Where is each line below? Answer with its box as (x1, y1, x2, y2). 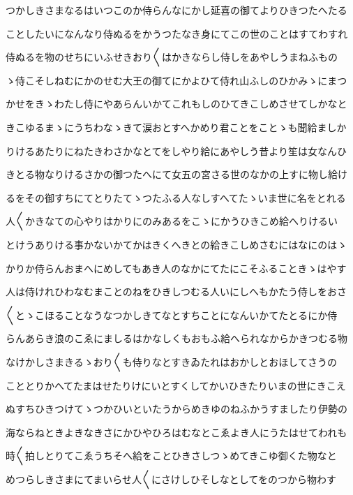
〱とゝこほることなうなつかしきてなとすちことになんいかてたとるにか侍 (6, 307, 338, 322)
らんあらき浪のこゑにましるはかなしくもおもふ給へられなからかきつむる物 (6, 331, 347, 346)
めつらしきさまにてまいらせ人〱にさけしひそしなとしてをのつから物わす (6, 471, 337, 486)
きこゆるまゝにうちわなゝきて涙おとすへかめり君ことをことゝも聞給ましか (6, 119, 347, 134)
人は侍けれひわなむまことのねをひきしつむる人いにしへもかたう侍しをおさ (6, 284, 347, 299)
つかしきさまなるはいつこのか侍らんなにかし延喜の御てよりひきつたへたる (6, 3, 347, 17)
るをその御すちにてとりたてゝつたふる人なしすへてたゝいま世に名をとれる (6, 190, 346, 205)
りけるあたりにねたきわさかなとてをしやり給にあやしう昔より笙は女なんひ (6, 143, 347, 158)
